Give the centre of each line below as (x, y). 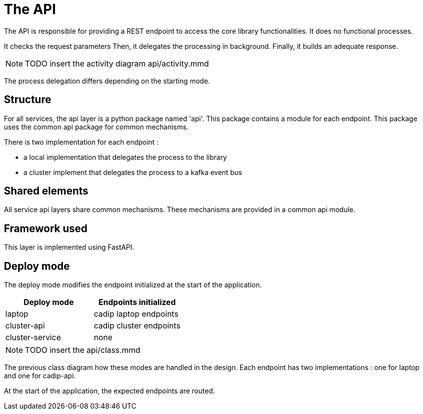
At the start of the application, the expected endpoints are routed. (110, 391)
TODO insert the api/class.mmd (83, 350)
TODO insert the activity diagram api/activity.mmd (117, 63)
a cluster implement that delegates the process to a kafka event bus (133, 172)
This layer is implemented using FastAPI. (69, 247)
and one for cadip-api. (40, 376)
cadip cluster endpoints (137, 326)
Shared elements (46, 191)
